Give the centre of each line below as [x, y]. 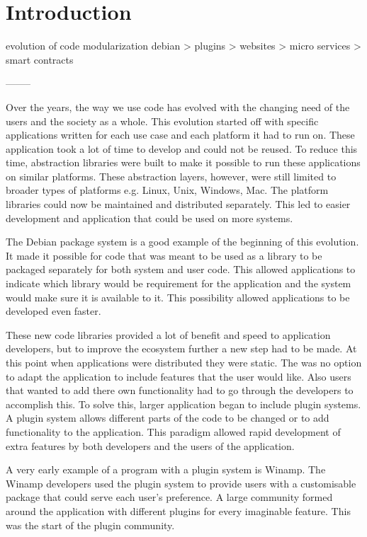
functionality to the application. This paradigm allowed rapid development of [173, 431]
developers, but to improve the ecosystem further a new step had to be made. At [181, 348]
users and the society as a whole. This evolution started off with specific [162, 121]
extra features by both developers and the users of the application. [150, 445]
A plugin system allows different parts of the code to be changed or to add [168, 418]
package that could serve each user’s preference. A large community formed [169, 497]
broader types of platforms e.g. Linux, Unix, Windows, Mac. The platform [167, 190]
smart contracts [40, 59]
